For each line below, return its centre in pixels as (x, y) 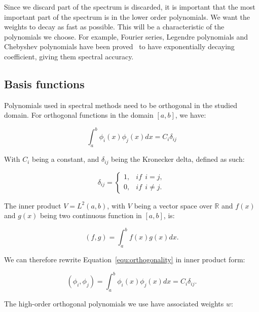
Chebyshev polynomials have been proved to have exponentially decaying (119, 46)
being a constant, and (66, 159)
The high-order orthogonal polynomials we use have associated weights (114, 304)
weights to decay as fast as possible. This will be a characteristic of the (114, 27)
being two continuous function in (91, 215)
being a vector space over (173, 205)
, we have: (191, 115)
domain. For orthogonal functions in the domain (79, 115)
